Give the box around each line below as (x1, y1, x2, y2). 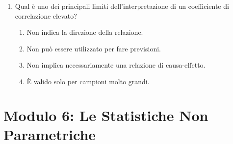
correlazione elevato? (15, 10, 77, 21)
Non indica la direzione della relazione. (26, 27, 143, 37)
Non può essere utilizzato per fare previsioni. (26, 43, 161, 53)
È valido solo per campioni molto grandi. (26, 76, 150, 86)
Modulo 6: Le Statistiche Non (3, 105, 208, 125)
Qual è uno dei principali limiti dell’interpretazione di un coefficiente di (15, 1, 229, 11)
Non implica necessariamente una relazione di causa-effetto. (26, 60, 206, 70)
